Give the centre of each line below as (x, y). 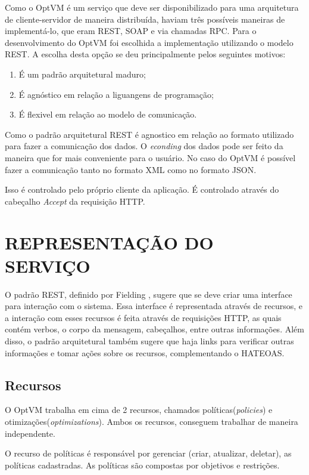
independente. (30, 433)
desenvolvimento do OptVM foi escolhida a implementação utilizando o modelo (149, 42)
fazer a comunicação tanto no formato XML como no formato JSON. (131, 169)
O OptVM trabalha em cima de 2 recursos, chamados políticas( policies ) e (139, 410)
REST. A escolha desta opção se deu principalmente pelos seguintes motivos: (145, 54)
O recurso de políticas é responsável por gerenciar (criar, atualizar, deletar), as (148, 453)
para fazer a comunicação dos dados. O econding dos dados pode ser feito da (144, 146)
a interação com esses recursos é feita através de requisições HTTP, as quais (143, 317)
